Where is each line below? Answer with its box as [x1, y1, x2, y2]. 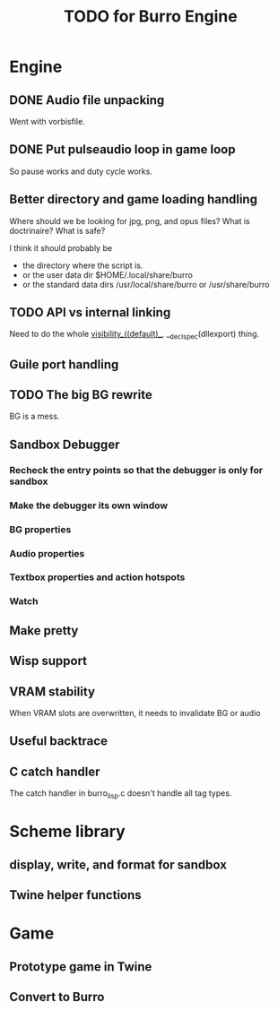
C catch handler [9, 764, 100, 779]
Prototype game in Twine [9, 959, 152, 974]
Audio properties [9, 547, 85, 559]
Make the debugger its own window [9, 499, 169, 512]
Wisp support [9, 653, 88, 669]
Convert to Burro [9, 989, 105, 1005]
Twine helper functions [9, 887, 142, 903]
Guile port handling [9, 357, 119, 372]
